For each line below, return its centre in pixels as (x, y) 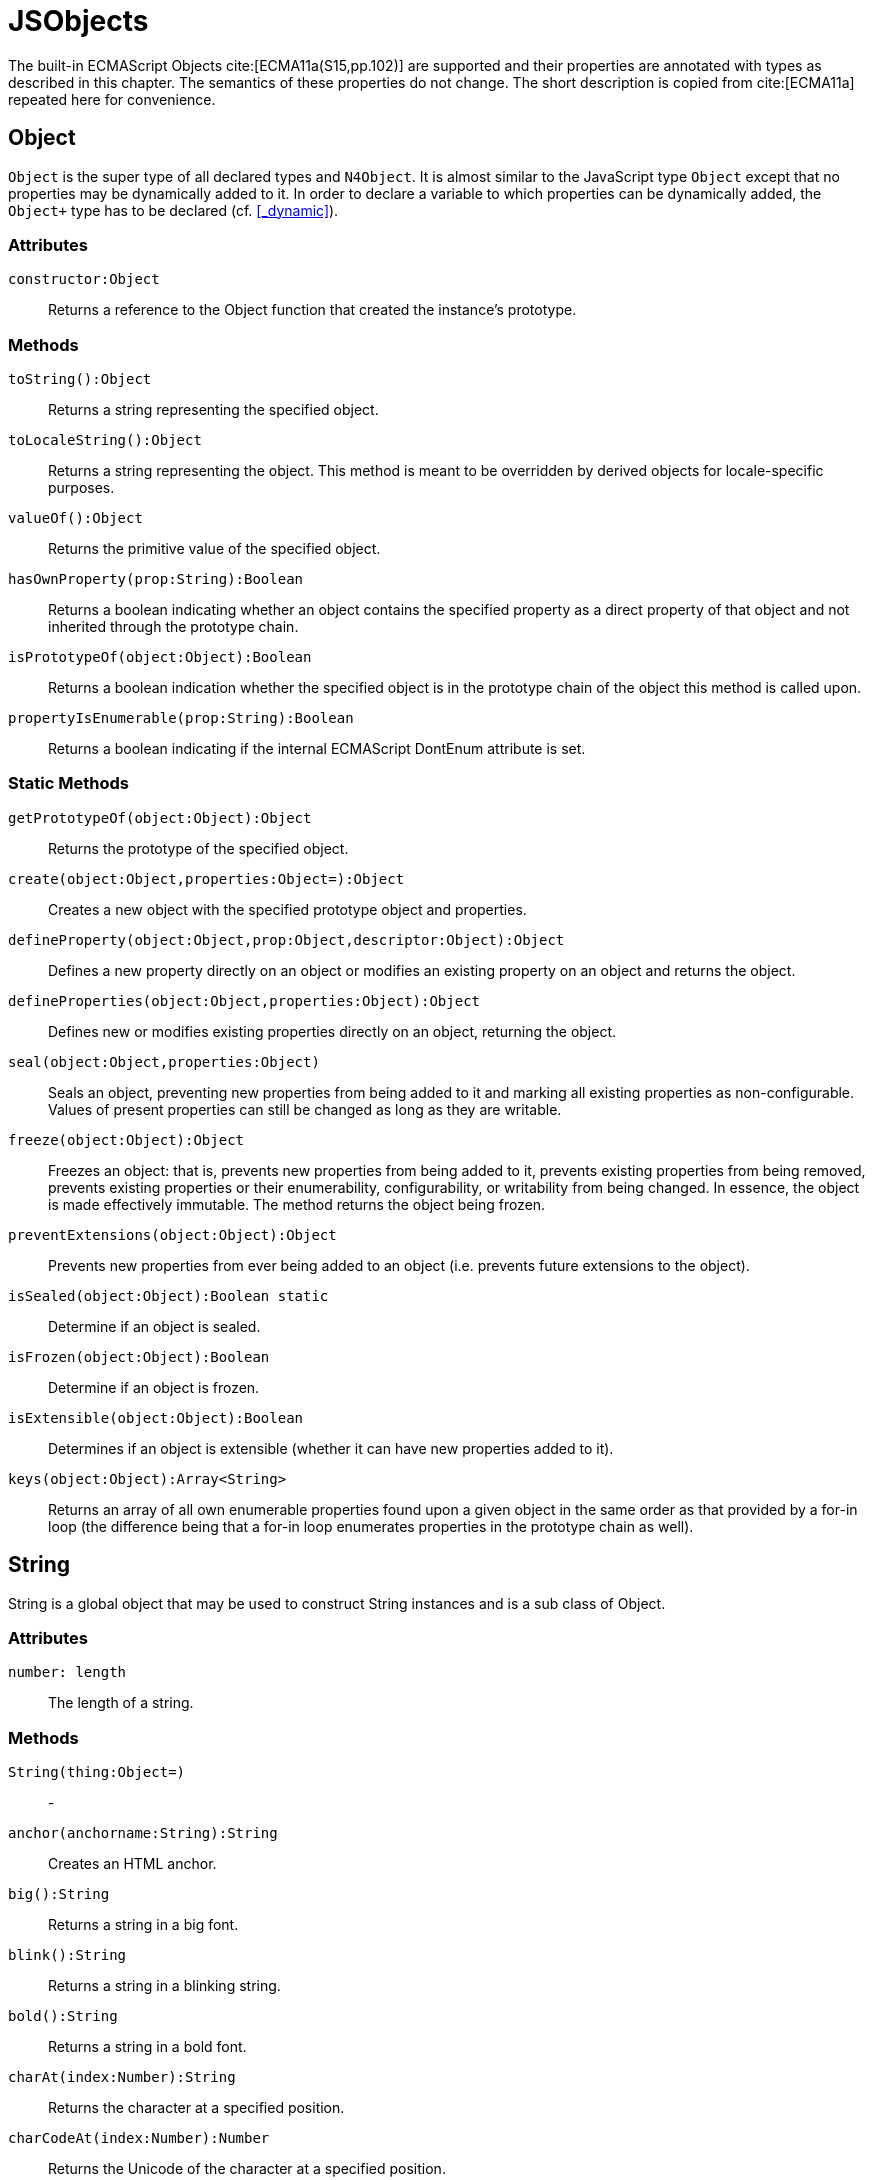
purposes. (81, 488)
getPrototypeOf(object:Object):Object (160, 817)
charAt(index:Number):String (122, 2077)
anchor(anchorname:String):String (143, 1833)
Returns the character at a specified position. (196, 2108)
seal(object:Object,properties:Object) (164, 1061)
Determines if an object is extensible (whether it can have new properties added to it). (331, 1448)
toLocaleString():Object (105, 440)
